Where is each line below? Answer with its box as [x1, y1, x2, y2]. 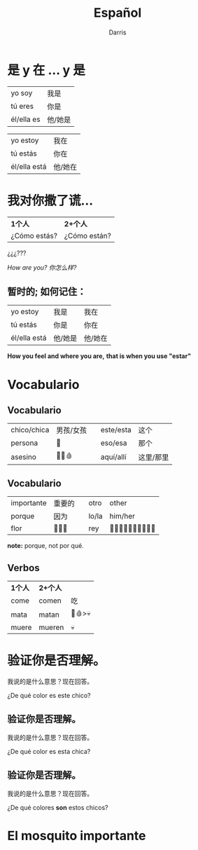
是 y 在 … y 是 [7, 62, 86, 78]
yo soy [10, 88, 33, 97]
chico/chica [10, 425, 50, 435]
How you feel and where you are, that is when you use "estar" [7, 352, 191, 360]
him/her [109, 512, 135, 521]
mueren [38, 622, 64, 632]
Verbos [7, 562, 40, 574]
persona [10, 438, 38, 448]
